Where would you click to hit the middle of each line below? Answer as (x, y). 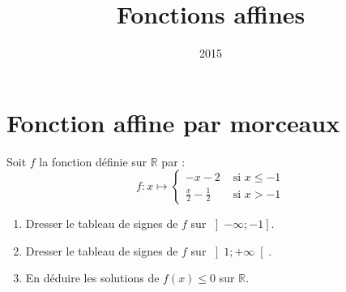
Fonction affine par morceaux (173, 122)
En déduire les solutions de (92, 278)
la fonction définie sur (93, 161)
